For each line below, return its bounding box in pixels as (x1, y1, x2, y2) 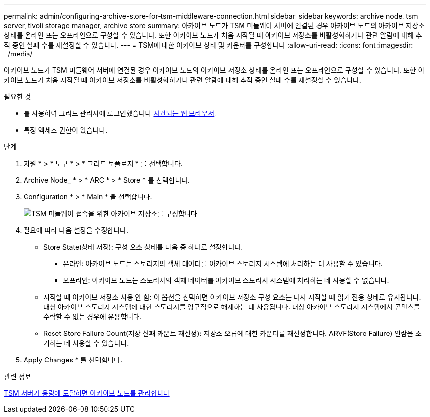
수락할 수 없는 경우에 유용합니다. (43, 312, 142, 321)
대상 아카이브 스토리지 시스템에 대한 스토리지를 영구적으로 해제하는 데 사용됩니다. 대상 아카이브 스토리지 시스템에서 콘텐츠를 (43, 303, 420, 311)
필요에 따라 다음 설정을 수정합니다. (24, 226, 128, 234)
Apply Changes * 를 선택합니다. (24, 356, 122, 364)
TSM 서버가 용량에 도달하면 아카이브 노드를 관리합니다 (4, 389, 170, 397)
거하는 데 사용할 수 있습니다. (43, 339, 129, 347)
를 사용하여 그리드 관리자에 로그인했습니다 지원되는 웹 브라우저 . (24, 109, 216, 117)
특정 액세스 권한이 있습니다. (24, 126, 107, 134)
